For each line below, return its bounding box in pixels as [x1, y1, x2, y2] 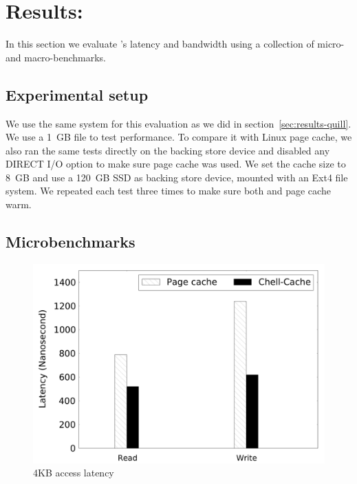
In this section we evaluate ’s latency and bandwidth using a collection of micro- [6, 37, 345, 51]
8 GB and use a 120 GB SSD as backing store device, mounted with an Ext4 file [6, 170, 348, 184]
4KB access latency [33, 465, 114, 480]
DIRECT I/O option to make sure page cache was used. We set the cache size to [6, 157, 346, 171]
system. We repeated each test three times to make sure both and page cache [6, 183, 331, 198]
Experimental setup [6, 83, 149, 105]
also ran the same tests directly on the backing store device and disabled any [6, 143, 330, 157]
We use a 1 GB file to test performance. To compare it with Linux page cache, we [6, 130, 352, 144]
